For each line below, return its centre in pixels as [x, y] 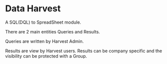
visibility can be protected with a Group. [46, 56]
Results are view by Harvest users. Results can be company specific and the [84, 51]
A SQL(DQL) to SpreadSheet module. [43, 22]
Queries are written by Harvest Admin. [44, 41]
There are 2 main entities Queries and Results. [53, 32]
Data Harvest [33, 9]
